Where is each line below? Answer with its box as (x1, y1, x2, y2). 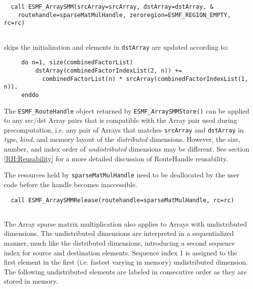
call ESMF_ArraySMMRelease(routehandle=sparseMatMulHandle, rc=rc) (11, 196, 234, 204)
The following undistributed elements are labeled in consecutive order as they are (4, 266, 247, 276)
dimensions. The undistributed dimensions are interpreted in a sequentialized (4, 228, 234, 238)
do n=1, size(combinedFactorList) (21, 59, 133, 66)
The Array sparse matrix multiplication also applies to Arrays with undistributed (4, 218, 247, 229)
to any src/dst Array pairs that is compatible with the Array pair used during (4, 115, 237, 125)
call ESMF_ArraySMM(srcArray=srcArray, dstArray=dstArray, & (11, 3, 214, 10)
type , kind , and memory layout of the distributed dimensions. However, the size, (4, 134, 240, 144)
